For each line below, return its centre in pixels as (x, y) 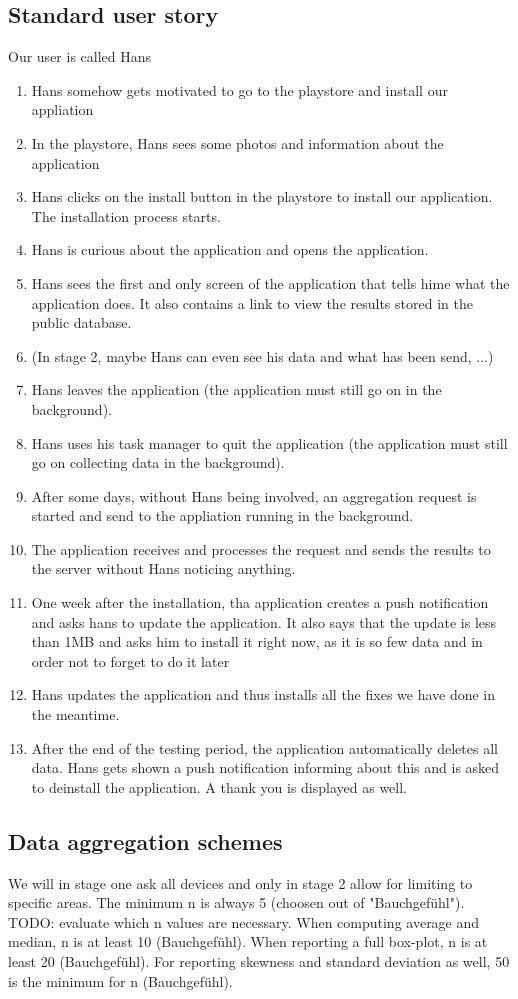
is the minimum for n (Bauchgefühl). (120, 980)
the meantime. (75, 714)
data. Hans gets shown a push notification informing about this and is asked (265, 767)
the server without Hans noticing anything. (163, 568)
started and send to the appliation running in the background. (222, 515)
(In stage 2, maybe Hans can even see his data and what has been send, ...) (262, 355)
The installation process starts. (126, 215)
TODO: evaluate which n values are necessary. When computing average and (244, 921)
